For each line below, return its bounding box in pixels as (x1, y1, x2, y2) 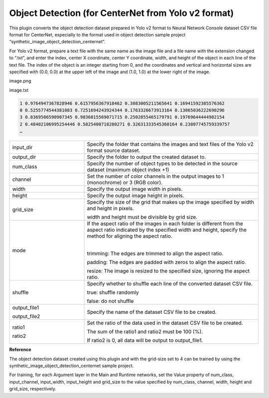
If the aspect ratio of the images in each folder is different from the (87, 220, 244, 227)
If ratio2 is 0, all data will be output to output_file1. (87, 337, 203, 344)
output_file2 (12, 313, 40, 320)
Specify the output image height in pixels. (87, 192, 184, 199)
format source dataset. (87, 147, 140, 154)
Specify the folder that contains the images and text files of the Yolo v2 (87, 141, 254, 148)
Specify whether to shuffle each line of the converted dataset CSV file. (87, 280, 253, 287)
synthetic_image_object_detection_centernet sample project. (9, 363, 134, 369)
